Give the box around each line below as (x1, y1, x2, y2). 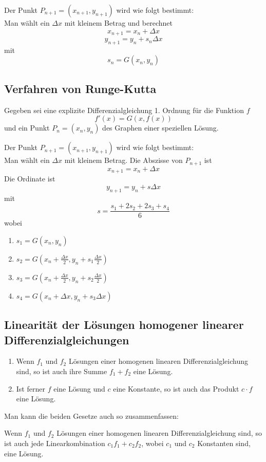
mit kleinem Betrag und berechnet (64, 17, 173, 28)
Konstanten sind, (197, 437, 251, 448)
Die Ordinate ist (4, 173, 55, 184)
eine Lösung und (53, 383, 105, 394)
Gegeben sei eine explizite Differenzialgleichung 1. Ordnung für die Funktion (4, 104, 244, 115)
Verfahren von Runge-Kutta (4, 80, 157, 96)
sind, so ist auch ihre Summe (16, 365, 107, 376)
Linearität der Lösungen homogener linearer (4, 317, 244, 332)
